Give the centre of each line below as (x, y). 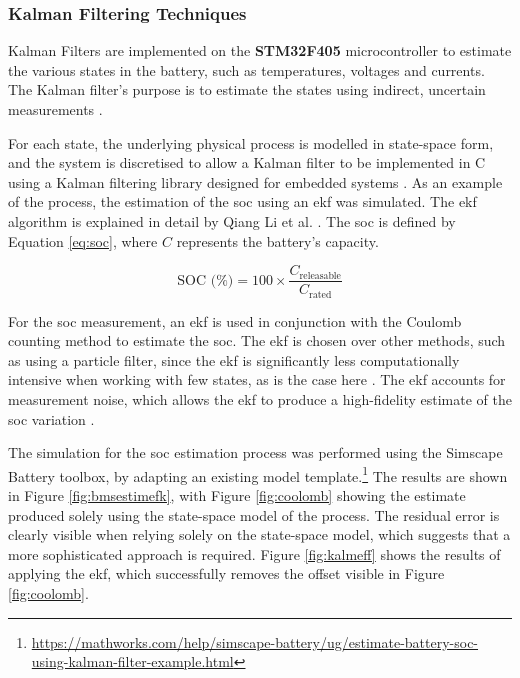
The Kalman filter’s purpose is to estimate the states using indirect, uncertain (247, 89)
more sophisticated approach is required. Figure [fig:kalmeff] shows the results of (254, 553)
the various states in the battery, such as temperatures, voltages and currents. (246, 69)
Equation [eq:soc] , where (83, 240)
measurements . (55, 109)
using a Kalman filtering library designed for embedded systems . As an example (255, 181)
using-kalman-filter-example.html (132, 661)
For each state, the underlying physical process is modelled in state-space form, (251, 142)
